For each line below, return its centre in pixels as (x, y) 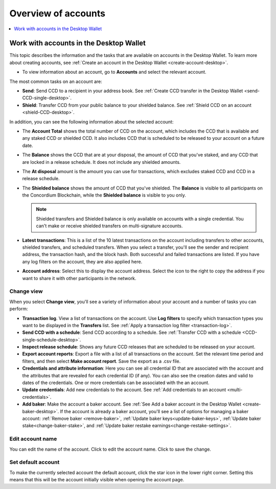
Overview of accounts (57, 13)
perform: (19, 309)
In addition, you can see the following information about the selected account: (91, 122)
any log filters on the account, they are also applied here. (82, 262)
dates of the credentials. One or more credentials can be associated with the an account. (116, 383)
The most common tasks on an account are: (56, 81)
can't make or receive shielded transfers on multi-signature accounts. (109, 226)
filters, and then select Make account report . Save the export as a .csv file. (101, 361)
